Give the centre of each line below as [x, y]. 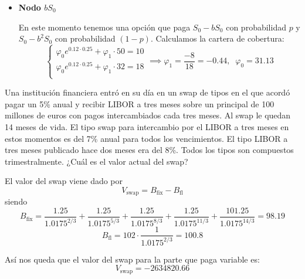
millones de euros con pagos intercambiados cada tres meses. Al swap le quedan [148, 115]
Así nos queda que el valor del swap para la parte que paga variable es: [132, 259]
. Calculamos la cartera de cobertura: [217, 38]
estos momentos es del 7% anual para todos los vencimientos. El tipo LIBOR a [146, 138]
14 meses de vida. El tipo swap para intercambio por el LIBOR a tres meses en [147, 126]
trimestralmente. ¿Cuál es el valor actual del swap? [96, 161]
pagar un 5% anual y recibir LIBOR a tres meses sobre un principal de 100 [140, 103]
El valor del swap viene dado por [64, 181]
